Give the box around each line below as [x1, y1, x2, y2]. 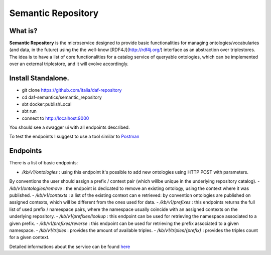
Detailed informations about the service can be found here [9, 243, 130, 249]
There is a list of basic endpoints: [9, 160, 78, 166]
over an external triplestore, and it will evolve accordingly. [9, 61, 129, 67]
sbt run [22, 108, 37, 114]
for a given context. [9, 234, 50, 240]
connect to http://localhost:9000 [22, 115, 89, 121]
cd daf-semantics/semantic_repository [22, 94, 102, 100]
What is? [9, 27, 38, 35]
